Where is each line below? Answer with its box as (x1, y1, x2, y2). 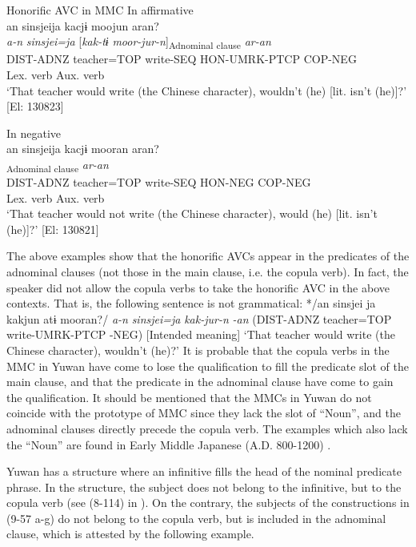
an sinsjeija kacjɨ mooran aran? (6, 140, 159, 157)
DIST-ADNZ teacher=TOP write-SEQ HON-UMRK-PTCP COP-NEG (6, 50, 357, 67)
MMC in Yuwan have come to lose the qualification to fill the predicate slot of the (6, 357, 410, 374)
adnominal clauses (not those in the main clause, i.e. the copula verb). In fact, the (6, 263, 409, 280)
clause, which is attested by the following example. (6, 525, 254, 542)
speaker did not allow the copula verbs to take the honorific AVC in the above (6, 279, 390, 296)
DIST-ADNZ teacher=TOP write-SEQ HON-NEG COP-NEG (6, 174, 311, 190)
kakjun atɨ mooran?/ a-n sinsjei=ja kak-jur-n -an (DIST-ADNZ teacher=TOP (6, 310, 392, 327)
